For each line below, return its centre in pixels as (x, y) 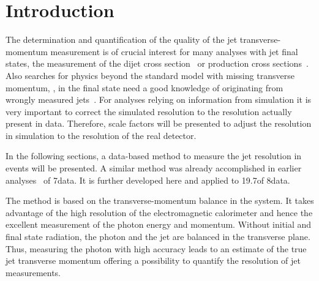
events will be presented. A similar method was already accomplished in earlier (154, 168)
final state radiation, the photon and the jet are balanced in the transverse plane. (158, 237)
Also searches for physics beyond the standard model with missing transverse (150, 75)
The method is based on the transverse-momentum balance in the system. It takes (160, 200)
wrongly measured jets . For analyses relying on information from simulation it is (159, 99)
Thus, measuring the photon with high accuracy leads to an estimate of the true (156, 248)
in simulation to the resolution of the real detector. (101, 135)
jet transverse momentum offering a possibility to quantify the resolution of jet (153, 260)
